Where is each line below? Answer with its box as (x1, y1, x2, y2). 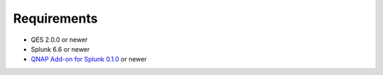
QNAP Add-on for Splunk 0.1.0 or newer (30, 55, 147, 64)
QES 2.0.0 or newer (30, 35, 88, 44)
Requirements (13, 11, 99, 26)
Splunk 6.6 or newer (30, 45, 90, 53)
